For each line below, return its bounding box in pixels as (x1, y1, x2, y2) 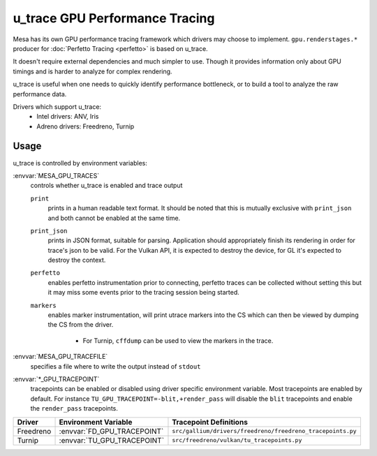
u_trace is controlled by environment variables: (13, 159, 148, 167)
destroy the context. (47, 256, 106, 265)
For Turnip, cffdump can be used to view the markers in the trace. (82, 336, 274, 345)
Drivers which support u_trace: (13, 102, 101, 111)
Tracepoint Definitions (172, 417, 248, 427)
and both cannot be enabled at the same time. (47, 214, 181, 222)
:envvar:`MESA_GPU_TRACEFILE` (13, 353, 108, 361)
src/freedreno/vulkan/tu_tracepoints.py (172, 436, 302, 444)
